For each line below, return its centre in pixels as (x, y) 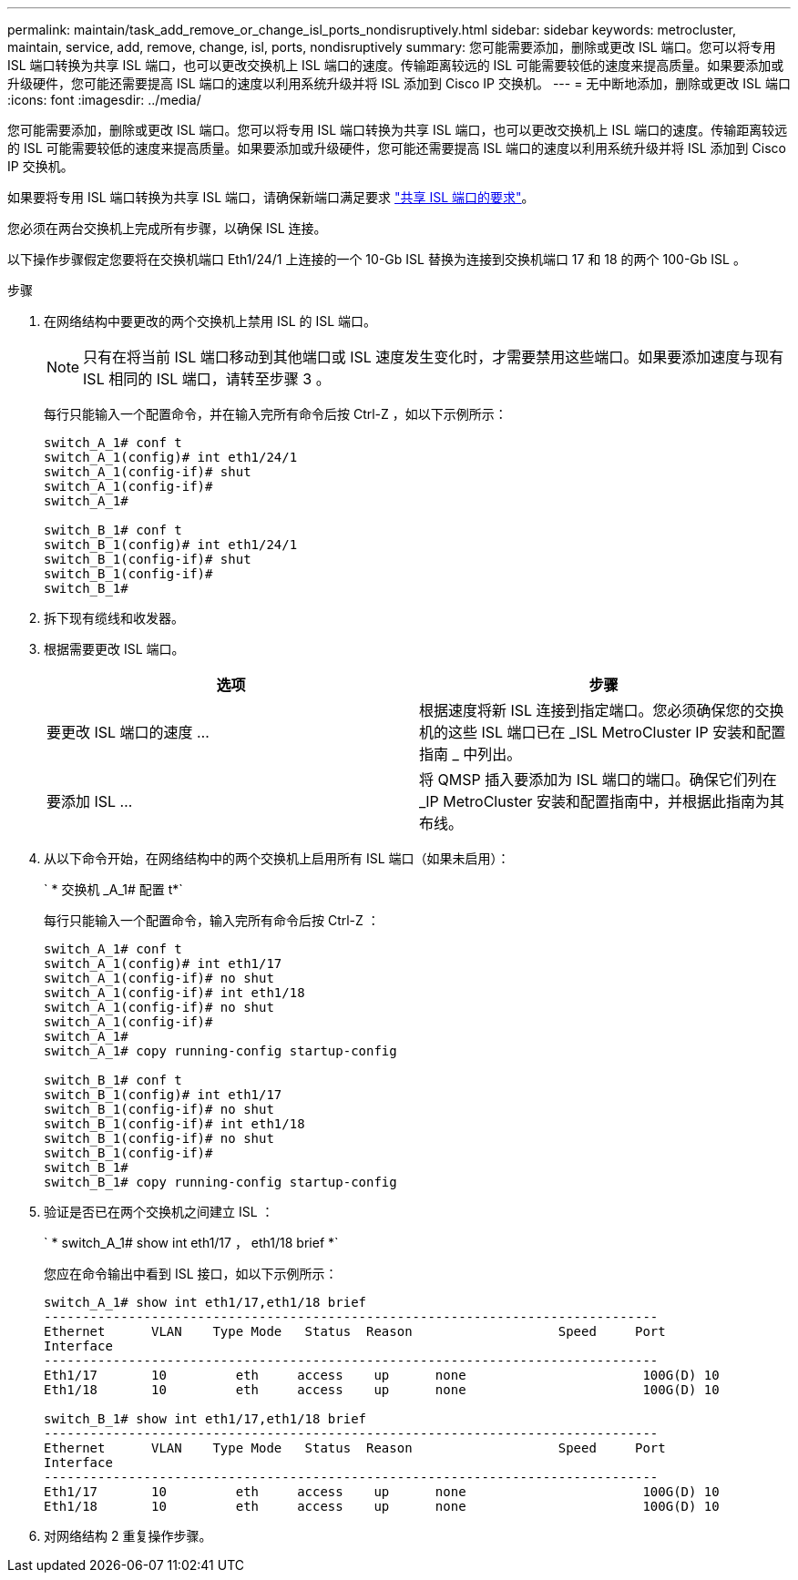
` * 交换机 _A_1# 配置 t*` (113, 889)
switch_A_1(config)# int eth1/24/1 (171, 457)
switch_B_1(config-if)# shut (148, 559)
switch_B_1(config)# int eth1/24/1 (171, 545)
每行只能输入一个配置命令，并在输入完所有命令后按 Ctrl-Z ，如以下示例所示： (276, 414)
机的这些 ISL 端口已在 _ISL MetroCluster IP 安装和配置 (603, 732)
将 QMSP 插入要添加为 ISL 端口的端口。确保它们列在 (598, 780)
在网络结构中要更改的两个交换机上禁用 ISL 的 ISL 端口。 (210, 321)
